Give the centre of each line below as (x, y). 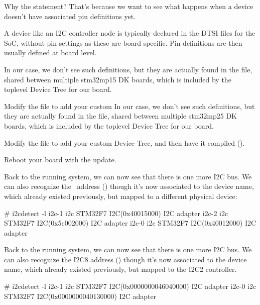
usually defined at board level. (50, 53)
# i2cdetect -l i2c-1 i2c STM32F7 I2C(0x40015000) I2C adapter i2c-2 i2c (116, 213)
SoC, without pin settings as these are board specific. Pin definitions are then (123, 42)
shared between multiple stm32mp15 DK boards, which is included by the (118, 79)
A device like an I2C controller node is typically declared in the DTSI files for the (130, 33)
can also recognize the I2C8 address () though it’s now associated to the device (125, 259)
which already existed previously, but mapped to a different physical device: (121, 196)
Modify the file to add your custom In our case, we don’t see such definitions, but (129, 106)
